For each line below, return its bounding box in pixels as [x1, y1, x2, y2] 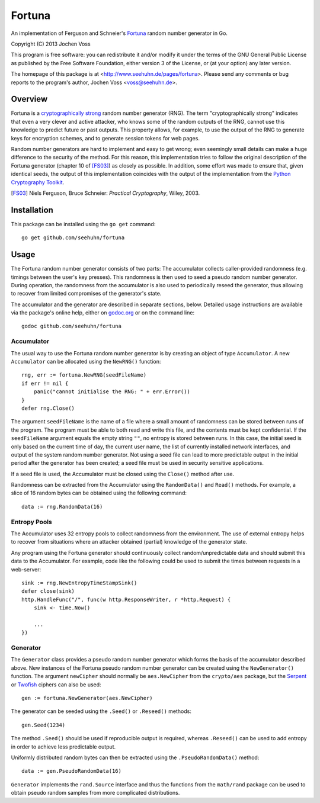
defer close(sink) [21, 588, 75, 595]
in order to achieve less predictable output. [11, 743, 116, 750]
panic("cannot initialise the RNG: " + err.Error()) [33, 388, 191, 395]
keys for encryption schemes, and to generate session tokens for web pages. [11, 134, 200, 142]
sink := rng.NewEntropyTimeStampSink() [21, 579, 137, 586]
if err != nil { [21, 380, 69, 387]
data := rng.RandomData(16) [21, 503, 103, 510]
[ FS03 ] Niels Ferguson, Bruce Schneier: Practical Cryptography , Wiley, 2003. [11, 189, 200, 197]
